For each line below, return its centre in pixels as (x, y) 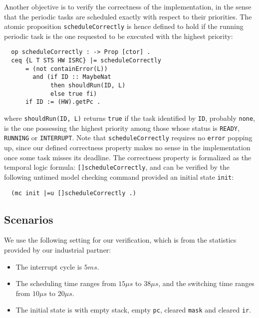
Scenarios (29, 219)
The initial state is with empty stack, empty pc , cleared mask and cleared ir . (133, 310)
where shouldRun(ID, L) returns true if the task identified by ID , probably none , (130, 118)
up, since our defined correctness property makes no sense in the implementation (127, 147)
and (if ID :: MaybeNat (72, 77)
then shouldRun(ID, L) (88, 86)
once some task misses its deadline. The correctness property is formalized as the (128, 157)
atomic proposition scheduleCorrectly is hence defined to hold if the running (124, 26)
